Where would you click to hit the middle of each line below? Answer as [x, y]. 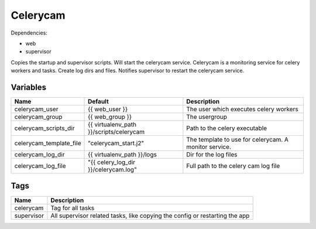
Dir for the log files [212, 155]
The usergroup [207, 117]
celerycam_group [38, 117]
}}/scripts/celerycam [116, 132]
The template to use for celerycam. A [238, 139]
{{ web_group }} [110, 117]
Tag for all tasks [73, 208]
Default [99, 101]
